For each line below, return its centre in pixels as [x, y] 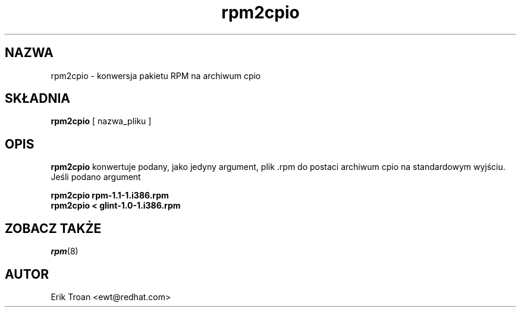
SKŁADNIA [37, 99]
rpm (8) [65, 251]
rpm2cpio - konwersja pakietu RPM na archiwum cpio [156, 75]
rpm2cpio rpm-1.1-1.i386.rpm [110, 196]
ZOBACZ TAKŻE [53, 228]
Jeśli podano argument [96, 177]
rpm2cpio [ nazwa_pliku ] [101, 121]
